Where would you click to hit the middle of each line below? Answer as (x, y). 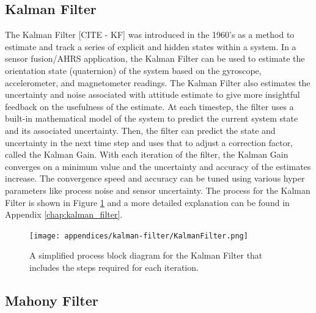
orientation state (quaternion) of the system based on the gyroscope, (133, 70)
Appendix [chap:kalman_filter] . (64, 214)
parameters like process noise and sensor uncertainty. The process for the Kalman (158, 190)
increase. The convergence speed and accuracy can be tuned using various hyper (155, 178)
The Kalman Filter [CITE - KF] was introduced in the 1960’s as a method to (150, 35)
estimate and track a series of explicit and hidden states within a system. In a (151, 46)
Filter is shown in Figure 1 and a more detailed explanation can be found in (147, 202)
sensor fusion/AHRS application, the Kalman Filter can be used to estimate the (155, 58)
